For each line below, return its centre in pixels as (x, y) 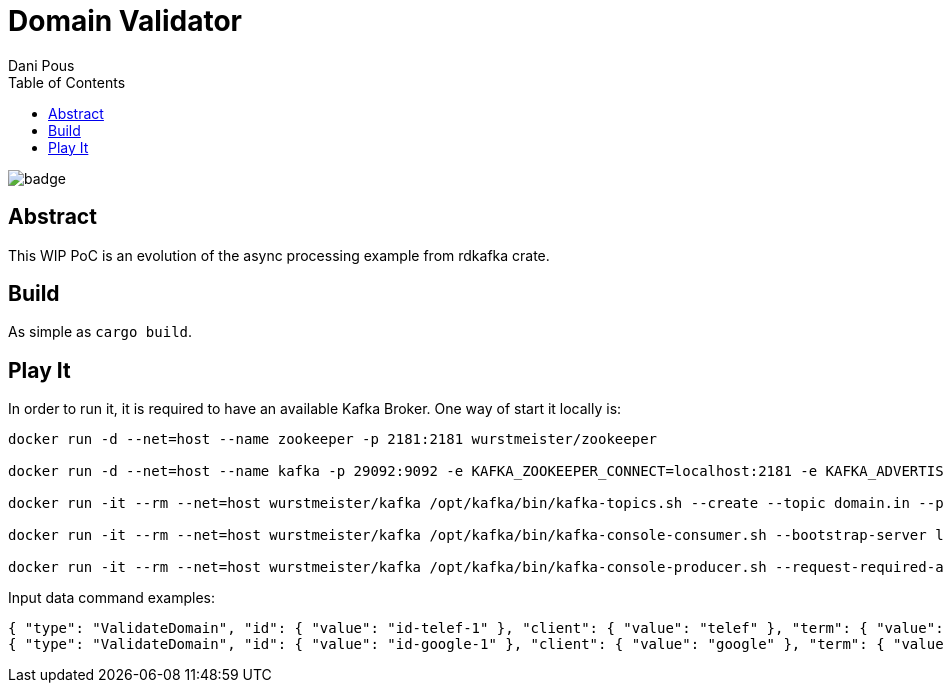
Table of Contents (67, 82)
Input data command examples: (112, 598)
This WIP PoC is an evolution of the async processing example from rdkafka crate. (279, 255)
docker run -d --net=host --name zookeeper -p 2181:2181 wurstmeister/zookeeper (333, 439)
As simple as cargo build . (100, 332)
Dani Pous (41, 65)
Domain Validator (125, 21)
